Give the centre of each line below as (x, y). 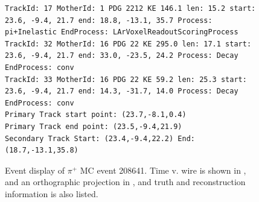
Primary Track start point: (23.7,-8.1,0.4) (96, 115)
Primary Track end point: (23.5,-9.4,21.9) (94, 126)
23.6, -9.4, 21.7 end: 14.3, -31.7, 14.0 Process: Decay (122, 91)
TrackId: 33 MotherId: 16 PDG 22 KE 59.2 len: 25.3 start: (126, 79)
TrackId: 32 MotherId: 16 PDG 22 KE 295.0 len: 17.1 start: (128, 44)
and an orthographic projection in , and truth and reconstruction (125, 182)
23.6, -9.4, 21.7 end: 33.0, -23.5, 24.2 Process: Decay (122, 56)
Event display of (35, 170)
